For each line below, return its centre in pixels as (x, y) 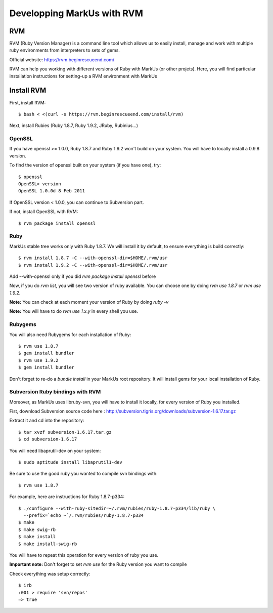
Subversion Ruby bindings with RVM (55, 392)
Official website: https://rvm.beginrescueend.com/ (62, 59)
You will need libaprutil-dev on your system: (55, 451)
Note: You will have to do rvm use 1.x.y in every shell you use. (74, 311)
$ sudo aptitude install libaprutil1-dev (70, 462)
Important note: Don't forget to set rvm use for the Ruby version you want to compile (98, 564)
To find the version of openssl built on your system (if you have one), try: (85, 165)
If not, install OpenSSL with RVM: (44, 212)
